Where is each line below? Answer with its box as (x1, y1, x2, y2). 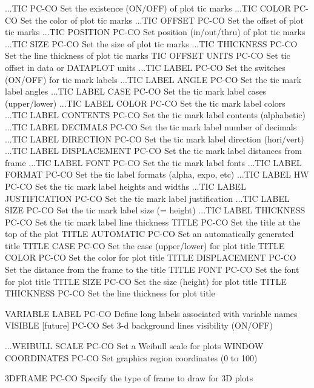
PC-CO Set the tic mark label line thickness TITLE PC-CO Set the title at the (5, 215, 301, 228)
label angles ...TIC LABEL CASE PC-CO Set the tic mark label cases (5, 85, 267, 98)
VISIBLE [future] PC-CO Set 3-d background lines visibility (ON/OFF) (5, 319, 273, 332)
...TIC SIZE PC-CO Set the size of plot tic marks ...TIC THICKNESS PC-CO (5, 37, 298, 50)
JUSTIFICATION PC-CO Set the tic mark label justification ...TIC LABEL (5, 192, 290, 204)
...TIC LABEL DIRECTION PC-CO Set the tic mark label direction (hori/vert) (5, 132, 304, 145)
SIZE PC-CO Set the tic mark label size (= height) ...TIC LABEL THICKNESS (5, 204, 306, 216)
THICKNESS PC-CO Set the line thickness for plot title (5, 287, 215, 299)
